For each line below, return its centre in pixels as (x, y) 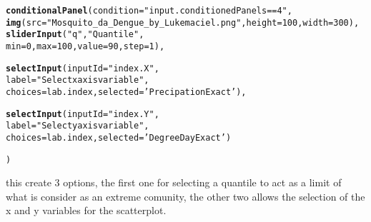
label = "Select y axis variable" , (78, 126)
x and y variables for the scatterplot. (86, 210)
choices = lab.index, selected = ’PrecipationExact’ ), (126, 92)
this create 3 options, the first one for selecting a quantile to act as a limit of (174, 182)
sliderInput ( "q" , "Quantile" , (75, 35)
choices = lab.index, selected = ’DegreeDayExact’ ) (119, 137)
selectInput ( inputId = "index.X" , (83, 68)
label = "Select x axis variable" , (78, 80)
